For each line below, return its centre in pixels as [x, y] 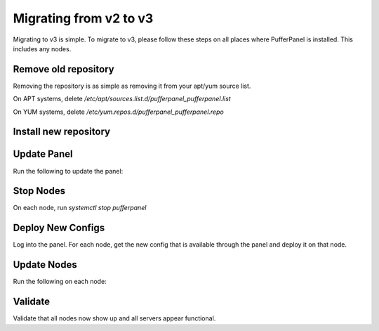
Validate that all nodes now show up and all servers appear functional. [114, 318]
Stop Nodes [39, 191]
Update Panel [43, 154]
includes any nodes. [42, 48]
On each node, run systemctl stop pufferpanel [80, 208]
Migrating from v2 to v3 [83, 18]
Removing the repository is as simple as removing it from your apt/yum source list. [132, 86]
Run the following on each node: [60, 282]
